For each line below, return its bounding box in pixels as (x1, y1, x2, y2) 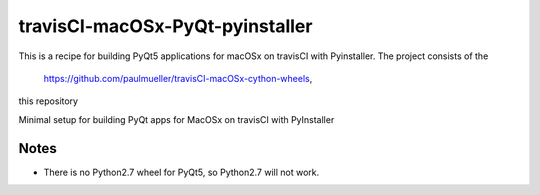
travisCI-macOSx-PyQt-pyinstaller (18, 15, 313, 37)
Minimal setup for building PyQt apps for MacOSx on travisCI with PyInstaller (18, 113, 335, 125)
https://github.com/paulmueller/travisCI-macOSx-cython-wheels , (43, 72, 313, 84)
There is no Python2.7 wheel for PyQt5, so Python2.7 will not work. (43, 166, 320, 178)
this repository (18, 95, 79, 107)
